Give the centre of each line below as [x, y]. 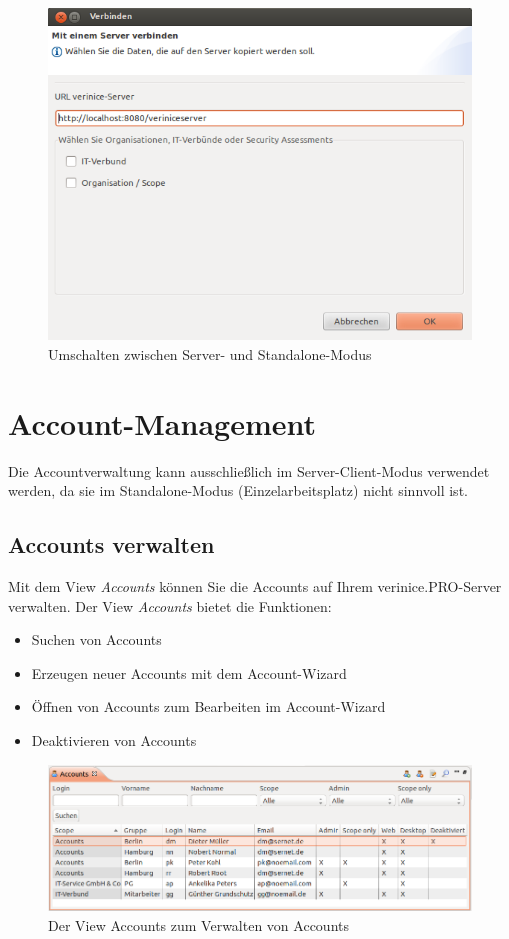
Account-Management [162, 422]
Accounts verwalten [111, 544]
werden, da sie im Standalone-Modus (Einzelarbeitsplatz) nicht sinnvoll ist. [238, 490]
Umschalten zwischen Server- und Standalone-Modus [210, 353]
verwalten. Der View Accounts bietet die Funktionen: [170, 605]
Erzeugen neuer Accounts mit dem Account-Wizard [189, 672]
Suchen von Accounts [96, 639]
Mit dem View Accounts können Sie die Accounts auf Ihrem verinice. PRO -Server [255, 586]
